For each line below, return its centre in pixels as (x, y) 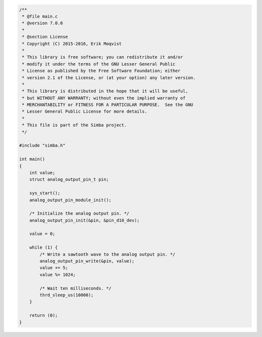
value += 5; (54, 268)
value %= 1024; (58, 275)
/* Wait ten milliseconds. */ (75, 288)
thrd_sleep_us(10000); (67, 295)
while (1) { (44, 247)
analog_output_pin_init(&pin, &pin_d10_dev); (84, 220)
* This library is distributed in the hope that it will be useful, (105, 91)
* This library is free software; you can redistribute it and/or (103, 57)
